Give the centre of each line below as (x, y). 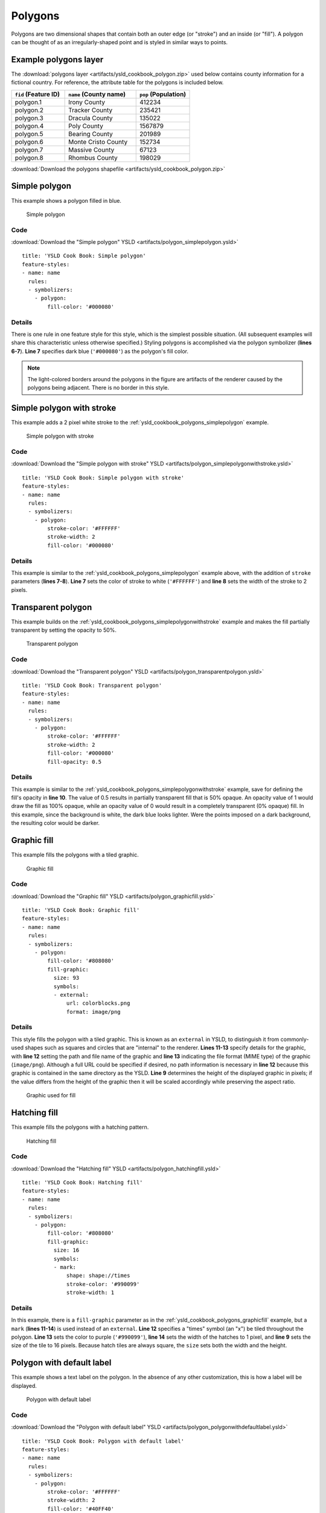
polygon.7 (29, 149)
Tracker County (91, 110)
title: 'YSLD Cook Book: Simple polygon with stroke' (103, 478)
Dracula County (91, 118)
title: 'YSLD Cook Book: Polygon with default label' (103, 1441)
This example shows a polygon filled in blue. (66, 200)
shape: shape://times (98, 1276)
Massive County (91, 149)
